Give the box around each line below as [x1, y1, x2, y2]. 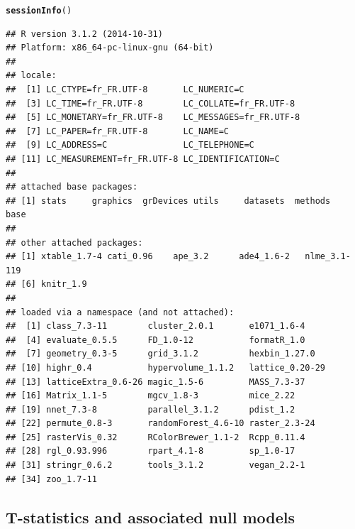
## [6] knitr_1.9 [6, 279, 87, 290]
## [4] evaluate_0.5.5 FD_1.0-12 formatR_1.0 [6, 334, 305, 345]
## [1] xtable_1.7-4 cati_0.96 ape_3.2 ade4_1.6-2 [6, 251, 290, 262]
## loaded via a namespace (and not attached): [6, 307, 235, 317]
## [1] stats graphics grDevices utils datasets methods [6, 195, 331, 206]
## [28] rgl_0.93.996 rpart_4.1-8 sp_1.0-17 [6, 446, 295, 457]
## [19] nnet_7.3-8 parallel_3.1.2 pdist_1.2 [6, 404, 295, 415]
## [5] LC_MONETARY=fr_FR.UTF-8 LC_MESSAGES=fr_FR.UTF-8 [6, 112, 300, 123]
